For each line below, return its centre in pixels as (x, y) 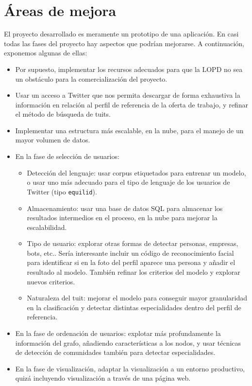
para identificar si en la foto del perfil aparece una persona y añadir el (131, 262)
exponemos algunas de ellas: (46, 53)
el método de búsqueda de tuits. (63, 114)
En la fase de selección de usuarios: (67, 156)
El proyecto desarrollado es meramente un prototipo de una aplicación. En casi (121, 34)
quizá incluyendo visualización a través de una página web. (103, 378)
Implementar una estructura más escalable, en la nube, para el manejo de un (129, 130)
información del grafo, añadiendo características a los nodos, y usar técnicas (128, 342)
